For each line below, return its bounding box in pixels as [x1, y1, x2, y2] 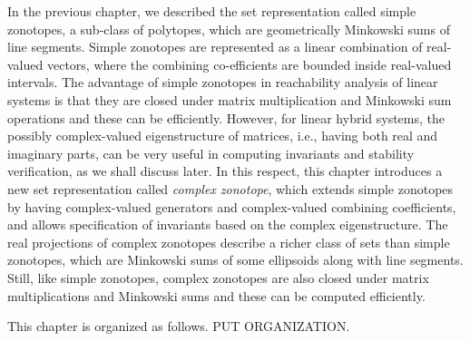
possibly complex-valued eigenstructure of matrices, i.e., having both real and [7, 126, 438, 145]
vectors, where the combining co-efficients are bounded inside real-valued [46, 54, 452, 73]
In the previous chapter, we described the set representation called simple [7, 2, 416, 20]
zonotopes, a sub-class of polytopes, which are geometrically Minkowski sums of [7, 19, 450, 38]
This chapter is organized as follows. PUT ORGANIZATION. [7, 317, 350, 336]
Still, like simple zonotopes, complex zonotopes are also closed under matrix [7, 268, 429, 287]
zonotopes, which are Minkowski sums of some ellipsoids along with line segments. [7, 250, 464, 269]
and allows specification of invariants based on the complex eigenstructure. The [7, 215, 448, 234]
